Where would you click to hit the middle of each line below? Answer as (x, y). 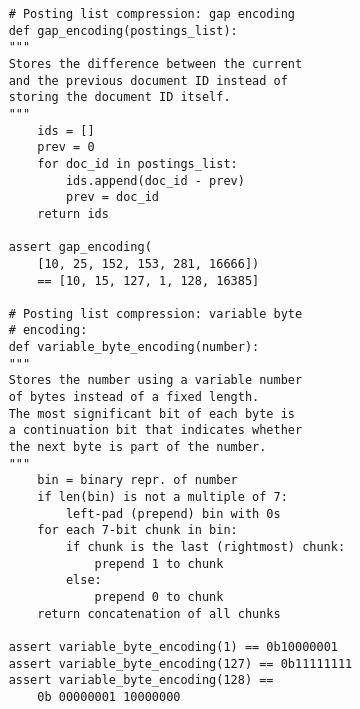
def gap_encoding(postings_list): (123, 30)
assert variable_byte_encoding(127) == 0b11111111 (180, 663)
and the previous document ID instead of (148, 80)
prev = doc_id (112, 197)
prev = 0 (66, 147)
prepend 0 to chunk (159, 596)
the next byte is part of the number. (137, 447)
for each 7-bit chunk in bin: (137, 530)
